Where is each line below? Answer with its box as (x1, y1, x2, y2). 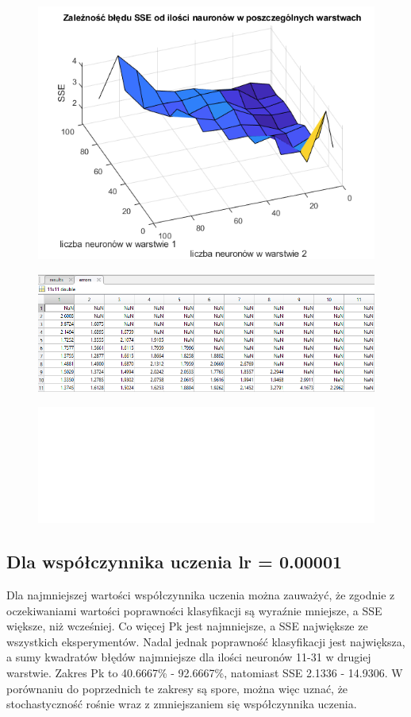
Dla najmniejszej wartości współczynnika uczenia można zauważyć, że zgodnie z (6, 587, 395, 603)
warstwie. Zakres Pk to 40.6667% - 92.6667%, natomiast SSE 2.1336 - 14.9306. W (6, 665, 403, 681)
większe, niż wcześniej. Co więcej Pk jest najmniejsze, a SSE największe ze (6, 618, 368, 634)
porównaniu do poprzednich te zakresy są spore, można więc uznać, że (6, 680, 348, 696)
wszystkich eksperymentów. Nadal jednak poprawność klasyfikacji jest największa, (6, 633, 405, 649)
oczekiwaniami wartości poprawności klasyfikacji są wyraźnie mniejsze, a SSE (6, 602, 382, 618)
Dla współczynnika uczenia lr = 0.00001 (6, 549, 343, 574)
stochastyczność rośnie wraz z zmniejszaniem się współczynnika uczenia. (6, 696, 357, 712)
